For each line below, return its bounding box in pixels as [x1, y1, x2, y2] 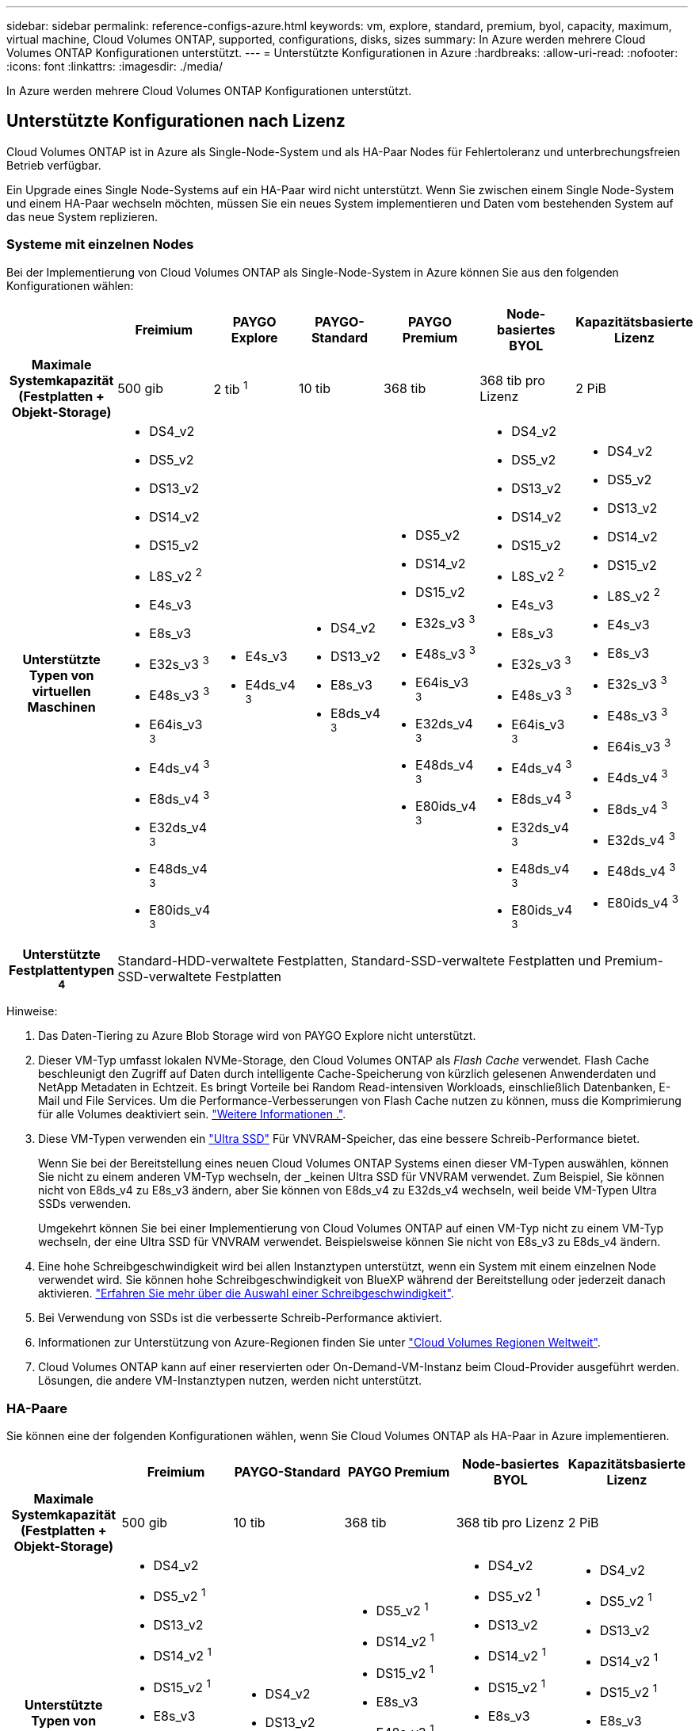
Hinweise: [6, 1004, 58, 1018]
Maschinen [27, 698, 96, 715]
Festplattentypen [9, 962, 115, 979]
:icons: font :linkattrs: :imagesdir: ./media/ [6, 59, 223, 73]
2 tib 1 [213, 378, 248, 398]
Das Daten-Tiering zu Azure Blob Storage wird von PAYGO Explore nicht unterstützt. [38, 1029, 476, 1043]
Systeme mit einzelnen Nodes [6, 236, 194, 253]
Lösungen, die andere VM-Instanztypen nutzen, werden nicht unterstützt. [38, 1374, 422, 1388]
